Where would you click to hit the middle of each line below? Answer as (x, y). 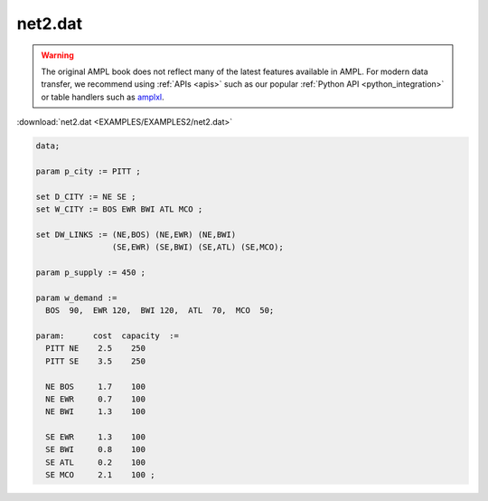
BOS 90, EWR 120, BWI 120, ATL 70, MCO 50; (160, 311)
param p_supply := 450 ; (91, 273)
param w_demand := (76, 298)
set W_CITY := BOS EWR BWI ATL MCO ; (119, 209)
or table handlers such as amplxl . (103, 97)
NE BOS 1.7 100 (96, 386)
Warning (57, 55)
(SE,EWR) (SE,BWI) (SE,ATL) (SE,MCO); (197, 247)
